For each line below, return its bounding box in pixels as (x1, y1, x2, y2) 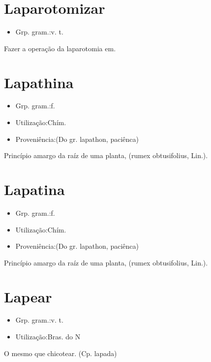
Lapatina (4, 179, 65, 199)
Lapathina (4, 72, 74, 92)
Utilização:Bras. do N (15, 331, 81, 342)
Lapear (4, 286, 52, 306)
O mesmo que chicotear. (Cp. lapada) (4, 348, 117, 358)
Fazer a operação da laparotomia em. (4, 43, 116, 53)
